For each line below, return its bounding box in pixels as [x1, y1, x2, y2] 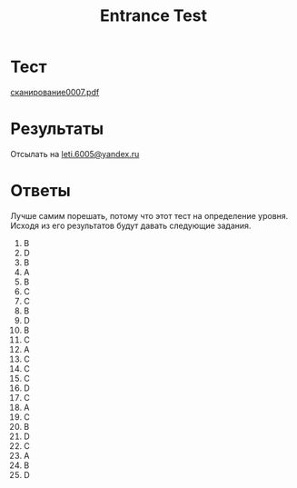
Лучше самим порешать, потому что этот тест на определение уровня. [10, 210, 289, 221]
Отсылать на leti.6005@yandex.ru [10, 148, 140, 159]
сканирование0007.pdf [10, 86, 100, 97]
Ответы [10, 181, 71, 201]
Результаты [10, 119, 104, 139]
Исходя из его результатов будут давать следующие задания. [10, 220, 252, 231]
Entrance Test [99, 5, 208, 26]
